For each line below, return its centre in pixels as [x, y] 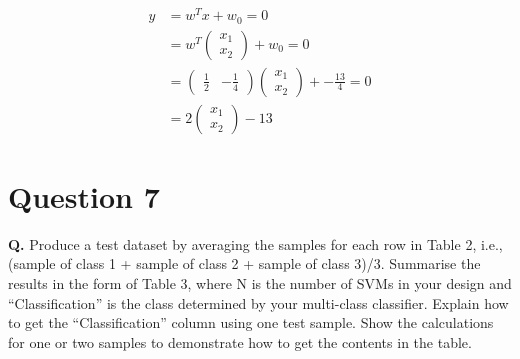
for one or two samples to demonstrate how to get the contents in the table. [240, 341]
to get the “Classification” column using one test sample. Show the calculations [251, 322]
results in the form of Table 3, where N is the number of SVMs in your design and [260, 282]
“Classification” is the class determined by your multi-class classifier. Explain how [258, 302]
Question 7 [84, 195]
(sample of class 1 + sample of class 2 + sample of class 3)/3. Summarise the [244, 263]
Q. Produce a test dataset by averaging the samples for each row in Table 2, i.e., [255, 243]
